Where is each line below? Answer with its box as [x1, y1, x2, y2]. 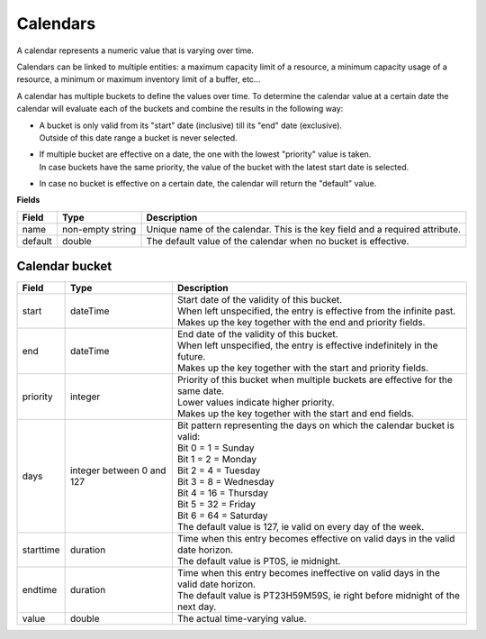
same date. [176, 385, 225, 397]
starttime [22, 543, 60, 556]
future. [176, 351, 206, 363]
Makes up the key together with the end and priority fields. [176, 316, 426, 329]
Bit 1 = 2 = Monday [176, 453, 256, 466]
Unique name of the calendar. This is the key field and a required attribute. [146, 223, 462, 235]
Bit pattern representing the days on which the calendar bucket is [176, 419, 454, 432]
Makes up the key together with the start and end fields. [176, 407, 415, 420]
